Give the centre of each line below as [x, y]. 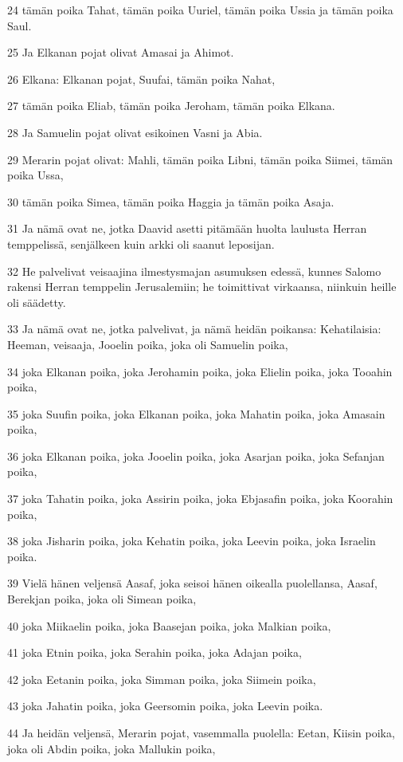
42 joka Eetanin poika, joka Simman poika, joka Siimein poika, [162, 679]
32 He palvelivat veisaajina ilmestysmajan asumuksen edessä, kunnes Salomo [194, 271]
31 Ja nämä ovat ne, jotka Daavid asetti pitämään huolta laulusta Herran [187, 228]
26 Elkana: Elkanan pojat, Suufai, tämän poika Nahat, [141, 79]
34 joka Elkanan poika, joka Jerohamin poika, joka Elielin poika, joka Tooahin [200, 371]
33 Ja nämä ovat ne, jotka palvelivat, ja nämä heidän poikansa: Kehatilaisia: [194, 329]
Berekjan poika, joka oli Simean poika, [102, 599]
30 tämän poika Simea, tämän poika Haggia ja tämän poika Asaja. [171, 201]
